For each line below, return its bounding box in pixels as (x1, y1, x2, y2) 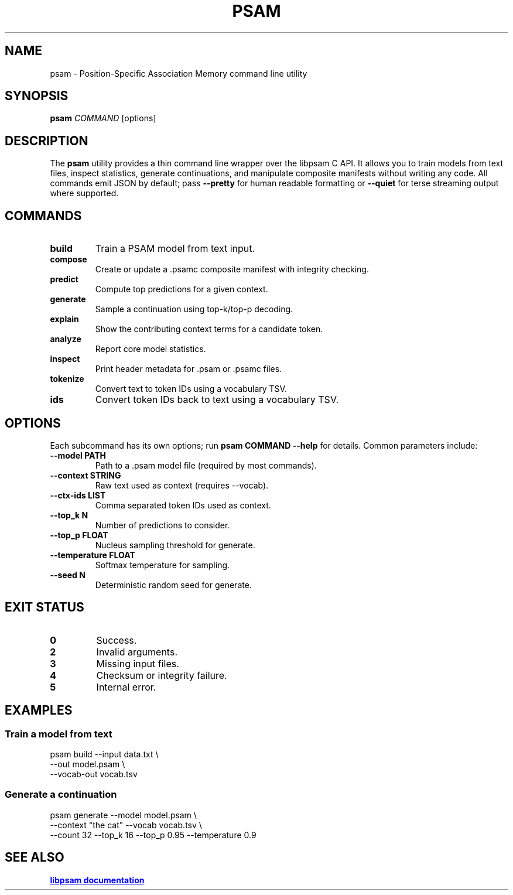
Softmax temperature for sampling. (95, 559, 230, 570)
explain (50, 314, 79, 324)
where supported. (50, 188, 119, 199)
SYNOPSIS (5, 88, 69, 104)
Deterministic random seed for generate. (95, 579, 252, 590)
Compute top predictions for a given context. (95, 284, 268, 295)
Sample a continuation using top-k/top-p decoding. (95, 304, 293, 315)
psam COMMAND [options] (50, 113, 156, 124)
